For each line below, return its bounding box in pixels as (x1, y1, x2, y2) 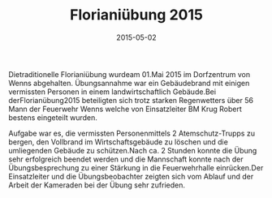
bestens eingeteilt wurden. (8, 112, 97, 123)
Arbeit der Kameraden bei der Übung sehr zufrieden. (8, 180, 185, 190)
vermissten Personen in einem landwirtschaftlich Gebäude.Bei (8, 87, 217, 97)
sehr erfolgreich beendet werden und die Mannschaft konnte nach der (8, 154, 244, 164)
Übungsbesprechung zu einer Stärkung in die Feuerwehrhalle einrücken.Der (8, 162, 264, 172)
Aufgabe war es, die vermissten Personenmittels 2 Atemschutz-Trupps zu (8, 128, 256, 138)
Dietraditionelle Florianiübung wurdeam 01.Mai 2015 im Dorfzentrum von (8, 69, 251, 79)
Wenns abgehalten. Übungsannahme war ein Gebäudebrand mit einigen (8, 78, 250, 88)
